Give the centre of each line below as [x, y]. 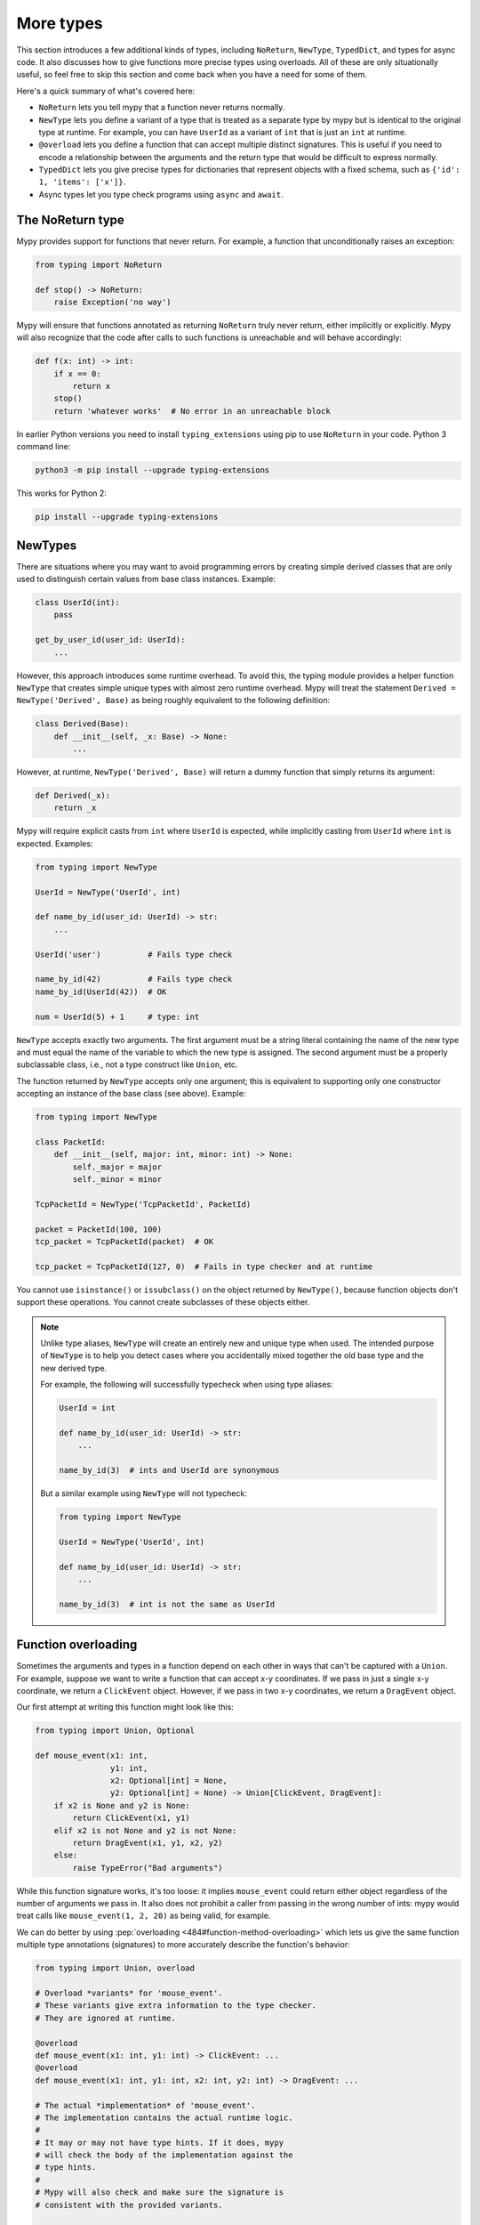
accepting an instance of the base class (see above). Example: [131, 1094]
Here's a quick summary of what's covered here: [106, 91]
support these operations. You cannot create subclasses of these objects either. [163, 1302]
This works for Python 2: [61, 493]
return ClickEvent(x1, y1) [131, 1818]
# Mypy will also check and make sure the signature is [160, 2193]
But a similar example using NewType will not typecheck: [144, 1493]
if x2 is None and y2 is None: [122, 1805]
